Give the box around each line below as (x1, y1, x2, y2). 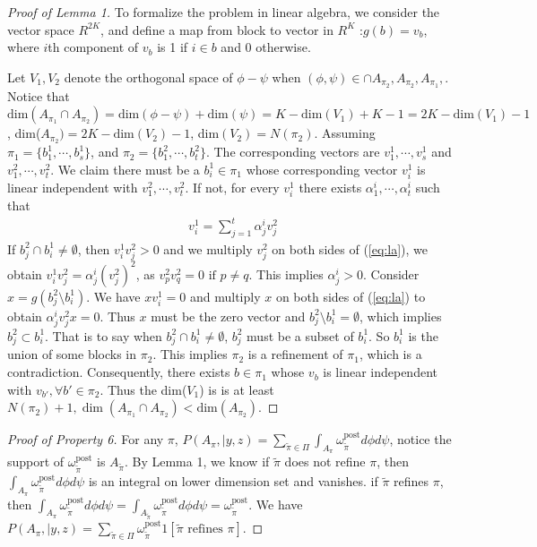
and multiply (189, 286, 261, 305)
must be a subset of (247, 326, 354, 345)
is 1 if (157, 38, 188, 56)
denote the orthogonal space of (64, 67, 233, 86)
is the (408, 326, 438, 345)
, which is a (359, 345, 422, 363)
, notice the (389, 430, 452, 449)
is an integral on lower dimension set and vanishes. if (88, 472, 378, 491)
